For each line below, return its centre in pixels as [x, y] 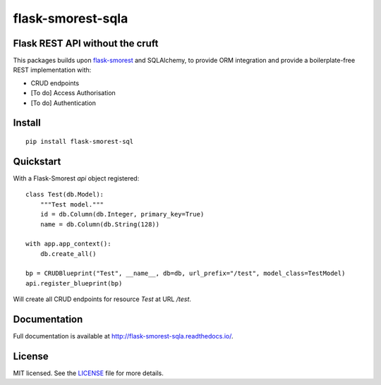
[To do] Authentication [64, 103]
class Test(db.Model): [65, 195]
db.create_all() [68, 253]
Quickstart [37, 161]
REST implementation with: [52, 70]
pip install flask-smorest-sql [80, 142]
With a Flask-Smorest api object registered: [76, 178]
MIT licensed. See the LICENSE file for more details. [88, 373]
